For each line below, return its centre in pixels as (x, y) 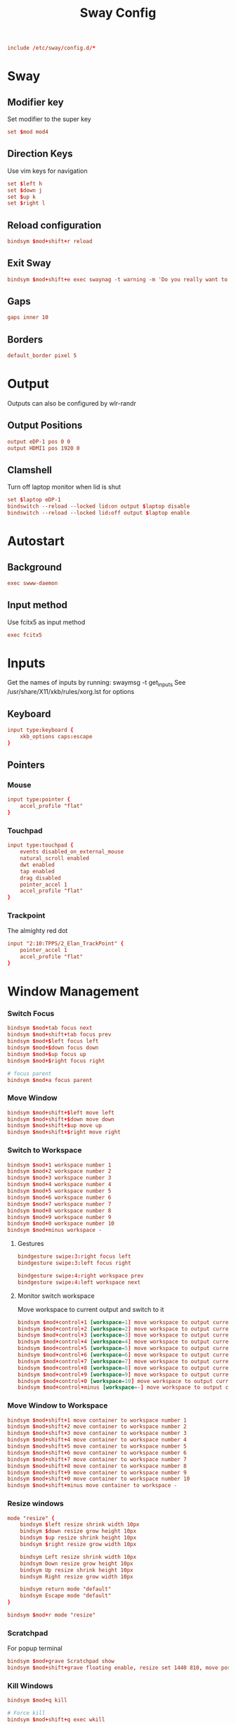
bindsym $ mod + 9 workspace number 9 (59, 1217)
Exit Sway (29, 263)
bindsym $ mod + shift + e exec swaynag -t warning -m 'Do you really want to (118, 279)
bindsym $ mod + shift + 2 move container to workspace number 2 (97, 1427)
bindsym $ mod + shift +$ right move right (64, 1132)
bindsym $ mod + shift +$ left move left (61, 1112)
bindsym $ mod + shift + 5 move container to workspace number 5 (97, 1446)
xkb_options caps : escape (56, 736)
